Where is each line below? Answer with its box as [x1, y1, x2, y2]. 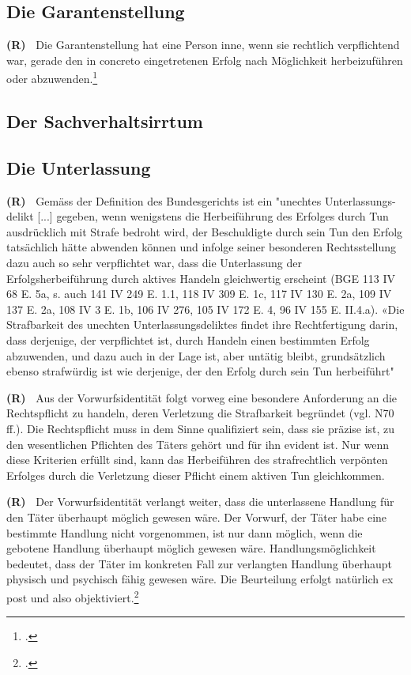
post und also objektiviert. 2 [6, 586, 139, 605]
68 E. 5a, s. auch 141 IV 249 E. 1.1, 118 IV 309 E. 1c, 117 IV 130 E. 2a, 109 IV [6, 285, 392, 302]
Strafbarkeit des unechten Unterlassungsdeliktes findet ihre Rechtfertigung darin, [6, 316, 398, 333]
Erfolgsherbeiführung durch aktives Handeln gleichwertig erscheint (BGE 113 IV [6, 270, 395, 286]
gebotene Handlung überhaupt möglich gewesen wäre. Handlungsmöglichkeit [6, 540, 376, 556]
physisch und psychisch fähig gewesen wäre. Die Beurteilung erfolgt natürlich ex [6, 571, 394, 587]
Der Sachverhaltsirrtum [6, 109, 203, 134]
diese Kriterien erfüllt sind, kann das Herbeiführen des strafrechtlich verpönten [6, 451, 388, 468]
